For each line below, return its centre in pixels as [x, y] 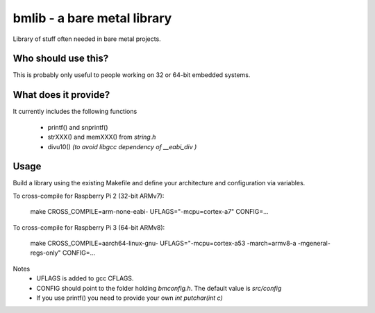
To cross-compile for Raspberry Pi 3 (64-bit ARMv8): [89, 227]
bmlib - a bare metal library [92, 18]
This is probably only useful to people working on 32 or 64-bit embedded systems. [132, 75]
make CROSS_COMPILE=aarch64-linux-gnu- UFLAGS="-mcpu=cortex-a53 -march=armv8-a [163, 243]
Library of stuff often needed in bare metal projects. [87, 39]
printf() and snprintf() [78, 127]
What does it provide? [61, 95]
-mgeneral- [314, 243]
